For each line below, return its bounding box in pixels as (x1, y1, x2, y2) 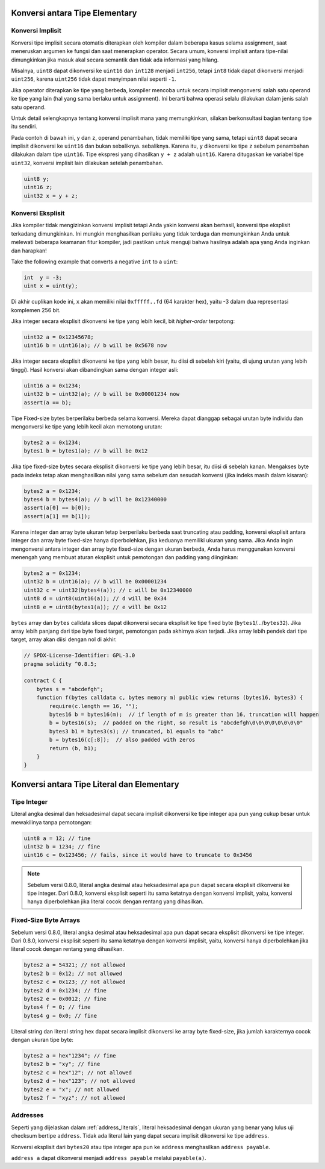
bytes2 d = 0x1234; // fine (23, 987, 107, 994)
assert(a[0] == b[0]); (23, 504, 91, 512)
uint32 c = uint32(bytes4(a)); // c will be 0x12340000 (23, 586, 193, 594)
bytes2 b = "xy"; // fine (23, 1061, 101, 1068)
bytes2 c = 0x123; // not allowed (23, 979, 126, 985)
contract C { (23, 677, 63, 684)
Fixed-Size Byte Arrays (11, 916, 81, 924)
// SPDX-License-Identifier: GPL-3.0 (23, 652, 135, 659)
